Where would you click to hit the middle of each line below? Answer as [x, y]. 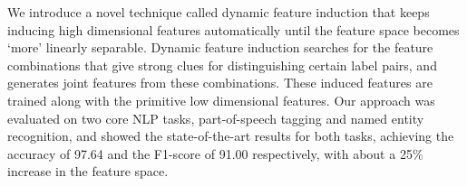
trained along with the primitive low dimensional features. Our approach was [221, 100]
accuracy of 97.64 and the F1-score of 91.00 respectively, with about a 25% [215, 153]
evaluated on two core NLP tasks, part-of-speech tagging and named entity [216, 118]
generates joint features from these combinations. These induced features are [220, 83]
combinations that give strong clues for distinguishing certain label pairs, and [222, 65]
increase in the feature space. [88, 171]
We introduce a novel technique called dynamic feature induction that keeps [219, 12]
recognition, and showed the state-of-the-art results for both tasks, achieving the [231, 136]
